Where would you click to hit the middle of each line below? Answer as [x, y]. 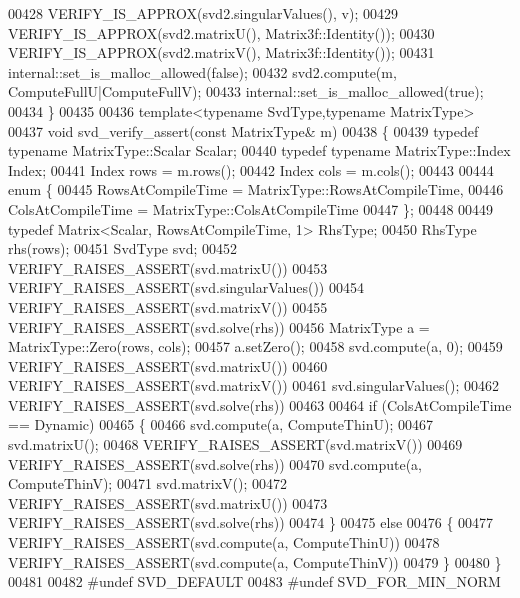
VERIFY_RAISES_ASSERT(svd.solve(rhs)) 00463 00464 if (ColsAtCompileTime [260, 404]
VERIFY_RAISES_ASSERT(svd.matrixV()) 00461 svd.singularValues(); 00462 [254, 385]
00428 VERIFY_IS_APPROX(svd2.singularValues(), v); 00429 [203, 13]
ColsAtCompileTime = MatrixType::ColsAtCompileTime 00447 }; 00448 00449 [251, 208]
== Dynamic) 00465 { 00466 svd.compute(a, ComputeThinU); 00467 [220, 424]
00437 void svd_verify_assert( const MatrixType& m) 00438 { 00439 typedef [243, 130]
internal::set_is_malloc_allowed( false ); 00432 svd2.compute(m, [202, 71]
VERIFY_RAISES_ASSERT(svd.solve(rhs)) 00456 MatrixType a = [219, 326]
